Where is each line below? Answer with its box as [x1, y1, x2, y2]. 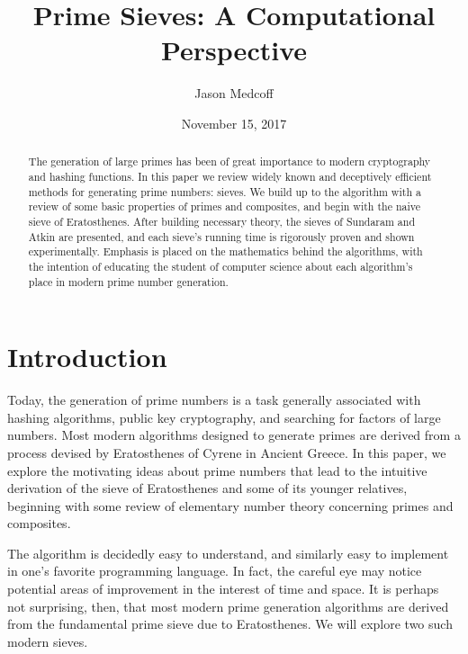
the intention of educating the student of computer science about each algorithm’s [28, 258, 413, 273]
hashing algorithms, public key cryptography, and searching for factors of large [7, 408, 441, 426]
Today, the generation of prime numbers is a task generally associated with [7, 390, 421, 409]
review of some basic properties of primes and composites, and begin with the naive [28, 199, 420, 214]
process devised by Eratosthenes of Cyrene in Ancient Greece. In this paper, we [7, 443, 446, 461]
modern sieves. [7, 632, 88, 650]
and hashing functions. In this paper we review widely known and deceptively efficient [28, 168, 432, 184]
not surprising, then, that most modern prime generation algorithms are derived [7, 596, 449, 615]
